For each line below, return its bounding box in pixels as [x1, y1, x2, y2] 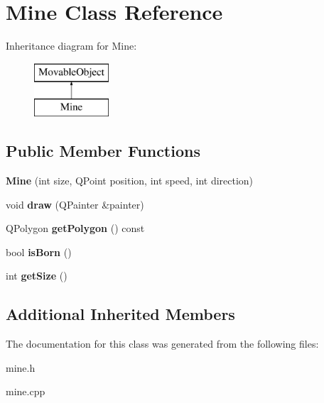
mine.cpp [6, 384, 45, 399]
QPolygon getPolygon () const [6, 221, 145, 236]
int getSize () [6, 268, 67, 283]
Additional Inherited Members [6, 303, 235, 325]
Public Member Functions [6, 140, 200, 162]
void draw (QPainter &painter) [6, 197, 144, 211]
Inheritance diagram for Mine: [6, 38, 137, 53]
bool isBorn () [6, 244, 72, 259]
